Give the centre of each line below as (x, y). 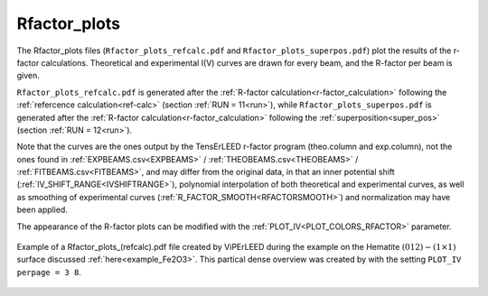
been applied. (42, 210)
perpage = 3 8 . (49, 272)
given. (28, 76)
